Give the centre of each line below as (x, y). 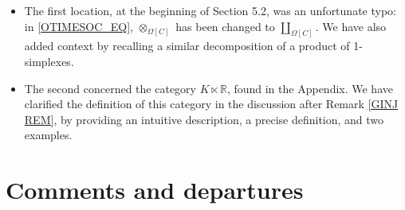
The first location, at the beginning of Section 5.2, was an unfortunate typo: (210, 10)
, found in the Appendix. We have (310, 88)
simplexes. (49, 62)
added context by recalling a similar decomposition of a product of (187, 46)
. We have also (351, 26)
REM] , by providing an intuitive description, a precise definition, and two (204, 119)
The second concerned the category (110, 88)
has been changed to (225, 26)
